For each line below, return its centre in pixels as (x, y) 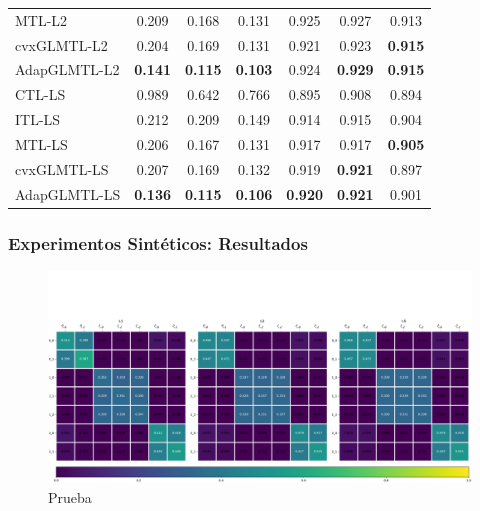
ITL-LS (38, 119)
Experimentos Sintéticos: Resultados (158, 242)
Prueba (70, 496)
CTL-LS (40, 94)
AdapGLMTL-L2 (67, 69)
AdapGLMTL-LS (68, 193)
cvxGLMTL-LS (62, 168)
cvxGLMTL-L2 (61, 44)
